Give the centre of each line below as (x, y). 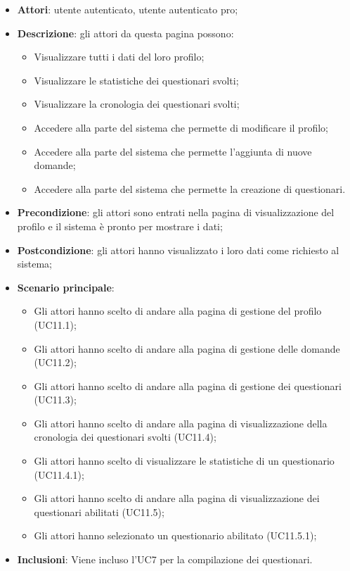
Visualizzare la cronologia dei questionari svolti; (137, 104)
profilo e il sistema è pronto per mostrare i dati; (120, 226)
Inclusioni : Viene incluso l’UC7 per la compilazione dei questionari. (165, 559)
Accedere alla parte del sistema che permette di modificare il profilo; (181, 127)
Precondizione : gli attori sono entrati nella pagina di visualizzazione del (176, 212)
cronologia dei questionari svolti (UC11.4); (125, 437)
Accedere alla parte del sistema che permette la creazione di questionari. (190, 188)
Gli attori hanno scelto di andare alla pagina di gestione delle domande (187, 348)
